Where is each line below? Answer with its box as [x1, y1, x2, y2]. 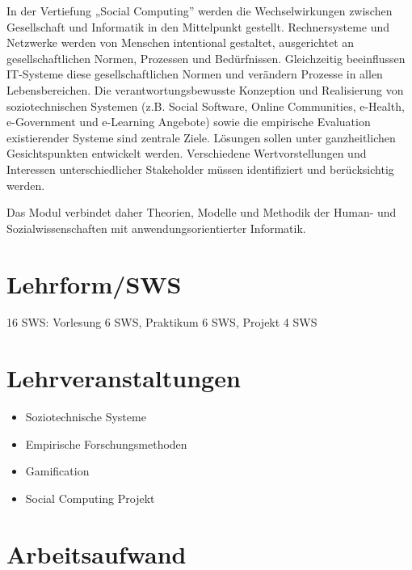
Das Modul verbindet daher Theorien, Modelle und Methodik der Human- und [6, 204, 397, 221]
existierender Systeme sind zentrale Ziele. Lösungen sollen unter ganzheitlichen [6, 129, 396, 146]
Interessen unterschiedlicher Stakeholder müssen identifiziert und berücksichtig [6, 160, 394, 177]
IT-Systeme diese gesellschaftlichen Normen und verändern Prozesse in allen [6, 65, 383, 82]
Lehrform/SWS [6, 267, 182, 300]
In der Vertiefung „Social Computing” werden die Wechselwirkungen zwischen [6, 2, 393, 19]
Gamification [25, 462, 90, 479]
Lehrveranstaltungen [6, 361, 241, 395]
